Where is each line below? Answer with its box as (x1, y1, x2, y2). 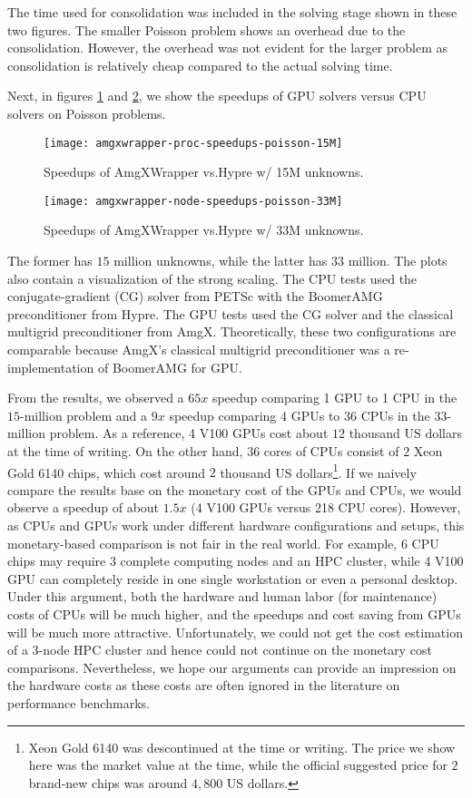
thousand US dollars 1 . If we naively (220, 460, 417, 482)
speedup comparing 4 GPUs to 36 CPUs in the (169, 405, 430, 424)
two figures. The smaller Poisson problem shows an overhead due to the (7, 20, 406, 39)
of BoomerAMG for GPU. (97, 357, 242, 376)
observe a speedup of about (7, 498, 160, 517)
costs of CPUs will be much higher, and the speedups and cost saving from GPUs (7, 605, 461, 623)
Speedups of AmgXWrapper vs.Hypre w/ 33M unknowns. (44, 220, 364, 239)
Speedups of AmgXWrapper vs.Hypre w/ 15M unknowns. (44, 162, 364, 181)
